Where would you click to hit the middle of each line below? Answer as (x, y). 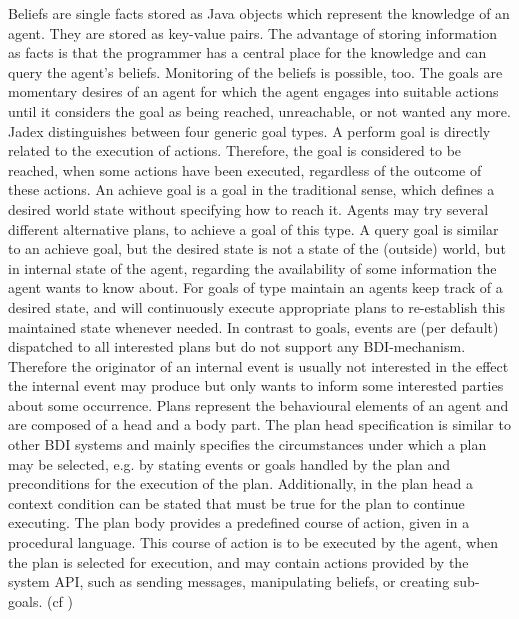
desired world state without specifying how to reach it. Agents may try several (248, 208)
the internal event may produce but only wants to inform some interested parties (256, 385)
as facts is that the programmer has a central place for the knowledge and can (247, 52)
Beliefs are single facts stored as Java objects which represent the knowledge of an (259, 13)
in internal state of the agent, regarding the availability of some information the (252, 267)
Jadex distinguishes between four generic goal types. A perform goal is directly (249, 130)
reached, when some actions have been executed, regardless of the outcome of (245, 169)
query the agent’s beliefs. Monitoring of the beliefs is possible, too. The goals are (255, 71)
